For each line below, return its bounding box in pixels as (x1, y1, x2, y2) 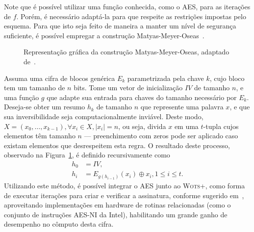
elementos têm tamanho (4, 130, 76, 141)
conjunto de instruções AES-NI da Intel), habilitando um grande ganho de (4, 209, 228, 219)
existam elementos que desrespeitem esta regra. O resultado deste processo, (4, 140, 230, 150)
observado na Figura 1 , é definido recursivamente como (4, 150, 170, 160)
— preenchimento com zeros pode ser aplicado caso (84, 130, 238, 141)
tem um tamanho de (4, 82, 65, 93)
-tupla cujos (203, 121, 239, 131)
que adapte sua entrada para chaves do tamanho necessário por (47, 92, 237, 102)
